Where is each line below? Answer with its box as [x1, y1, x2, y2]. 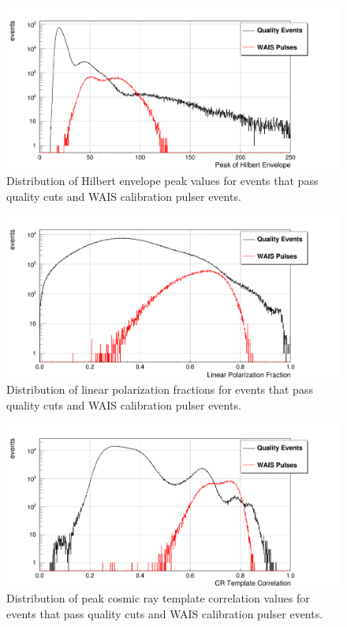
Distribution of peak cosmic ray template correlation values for [6, 590, 310, 606]
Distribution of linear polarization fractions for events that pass [6, 381, 313, 398]
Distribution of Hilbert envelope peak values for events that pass [6, 172, 319, 188]
